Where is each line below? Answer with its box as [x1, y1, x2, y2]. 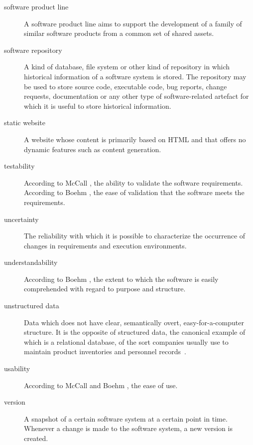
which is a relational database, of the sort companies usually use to [24, 336, 229, 347]
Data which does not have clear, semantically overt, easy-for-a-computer [24, 317, 244, 327]
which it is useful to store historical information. [24, 100, 171, 111]
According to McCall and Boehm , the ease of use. [24, 380, 178, 390]
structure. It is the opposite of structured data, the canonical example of [24, 327, 246, 337]
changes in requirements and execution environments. [24, 240, 187, 250]
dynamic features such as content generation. [24, 144, 161, 154]
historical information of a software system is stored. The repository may [24, 71, 247, 81]
